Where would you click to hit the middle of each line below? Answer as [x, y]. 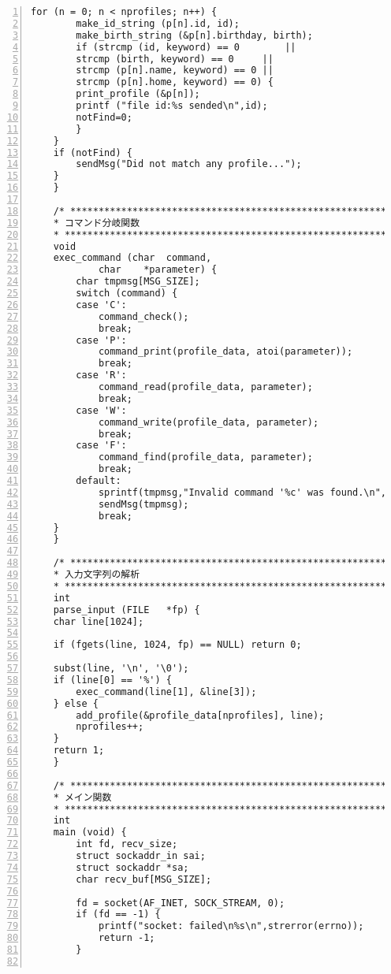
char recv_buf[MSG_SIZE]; [144, 879]
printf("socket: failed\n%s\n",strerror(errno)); [231, 926]
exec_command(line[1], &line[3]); [166, 691]
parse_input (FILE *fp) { [127, 610]
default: [99, 481]
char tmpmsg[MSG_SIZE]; [138, 282]
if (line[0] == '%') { [112, 680]
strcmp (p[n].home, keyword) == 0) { [175, 82]
